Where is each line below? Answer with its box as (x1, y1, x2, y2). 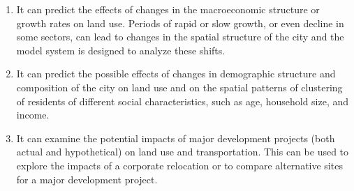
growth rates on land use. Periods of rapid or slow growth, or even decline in (16, 15, 344, 30)
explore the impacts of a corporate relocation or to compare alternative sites (16, 158, 343, 172)
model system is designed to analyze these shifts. (16, 43, 226, 57)
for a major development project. (16, 171, 158, 186)
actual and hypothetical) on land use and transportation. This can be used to (16, 144, 349, 159)
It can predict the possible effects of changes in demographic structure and (16, 66, 336, 81)
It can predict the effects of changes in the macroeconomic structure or (16, 2, 320, 16)
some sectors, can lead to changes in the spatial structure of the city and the (16, 29, 344, 44)
